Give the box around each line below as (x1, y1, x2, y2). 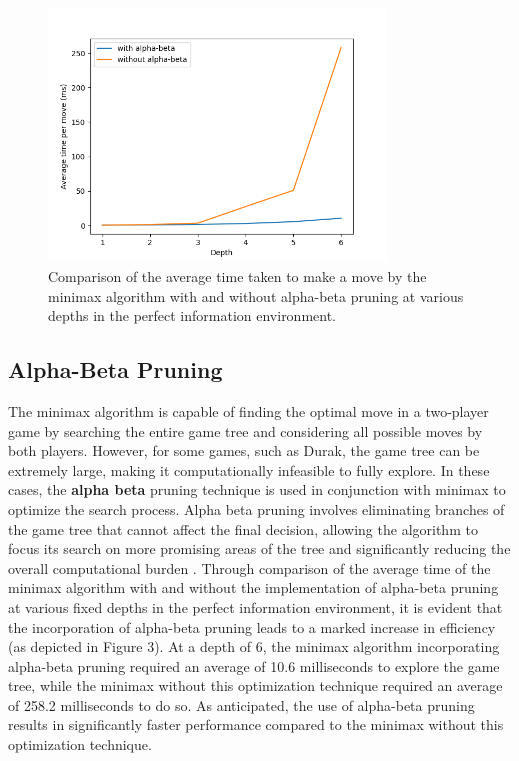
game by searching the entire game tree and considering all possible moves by (8, 420, 483, 441)
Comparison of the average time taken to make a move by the (48, 265, 427, 286)
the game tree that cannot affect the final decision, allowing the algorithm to (8, 518, 478, 539)
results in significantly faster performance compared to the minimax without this (8, 714, 504, 735)
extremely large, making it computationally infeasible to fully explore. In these (8, 459, 490, 480)
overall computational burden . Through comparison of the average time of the (8, 557, 491, 578)
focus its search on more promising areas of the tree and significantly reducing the (8, 538, 511, 559)
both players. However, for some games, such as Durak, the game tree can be (8, 440, 480, 461)
